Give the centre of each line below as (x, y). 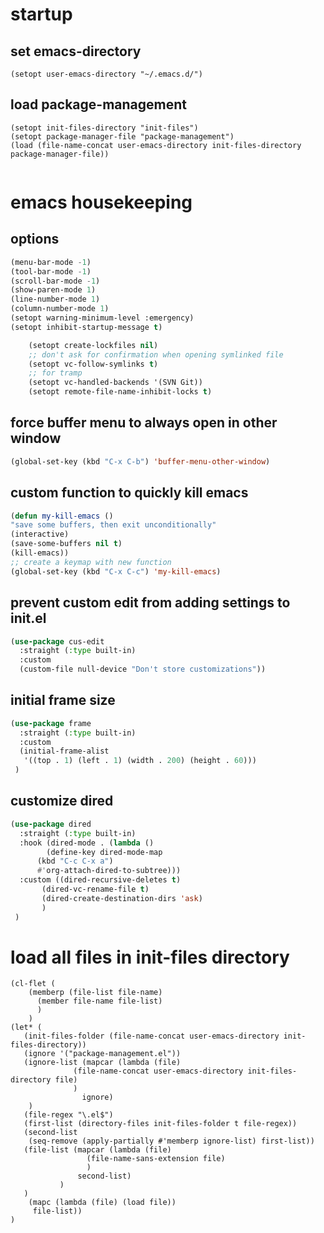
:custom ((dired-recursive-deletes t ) (100, 880)
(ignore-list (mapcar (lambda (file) (102, 1063)
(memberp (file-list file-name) (95, 993)
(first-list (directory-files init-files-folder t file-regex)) (160, 1124)
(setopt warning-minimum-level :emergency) (102, 318)
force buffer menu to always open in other (144, 423)
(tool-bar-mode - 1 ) (51, 271)
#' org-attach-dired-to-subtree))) (109, 871)
